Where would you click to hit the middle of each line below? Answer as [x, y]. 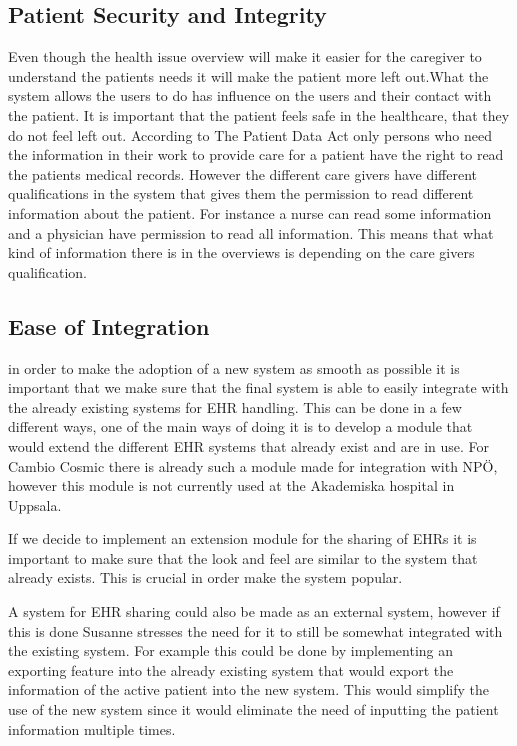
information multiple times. [92, 728]
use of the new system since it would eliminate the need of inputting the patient [253, 709]
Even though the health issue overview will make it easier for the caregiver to [245, 56]
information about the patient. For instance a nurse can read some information [250, 212]
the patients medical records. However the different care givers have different [243, 173]
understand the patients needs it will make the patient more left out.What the [248, 75]
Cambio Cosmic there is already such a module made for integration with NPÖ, [253, 465]
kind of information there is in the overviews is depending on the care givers [241, 252]
